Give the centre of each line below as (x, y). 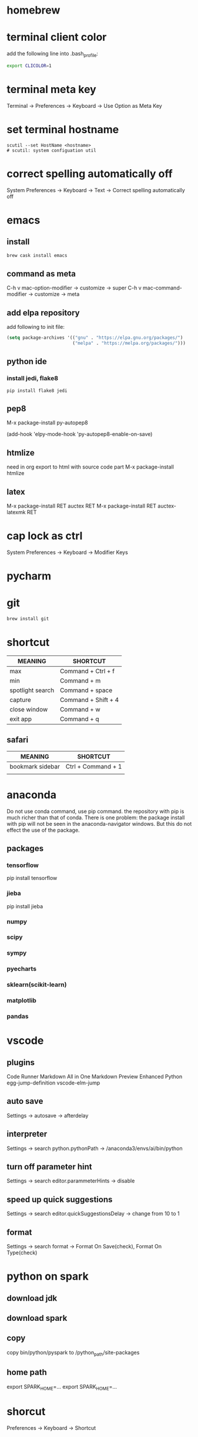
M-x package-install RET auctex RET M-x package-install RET (82, 506)
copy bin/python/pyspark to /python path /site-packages (73, 1353)
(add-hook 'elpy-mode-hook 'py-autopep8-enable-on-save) (80, 434)
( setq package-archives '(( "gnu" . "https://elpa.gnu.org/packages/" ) (95, 338)
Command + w (80, 709)
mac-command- (162, 288)
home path (27, 1372)
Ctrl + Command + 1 (94, 766)
